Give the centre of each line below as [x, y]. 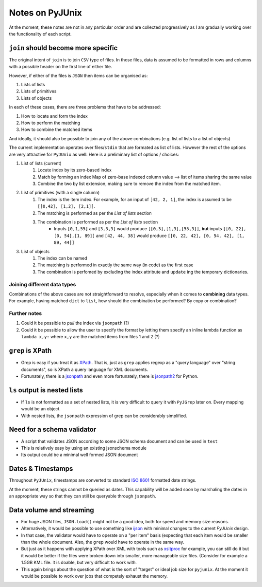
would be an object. [41, 409]
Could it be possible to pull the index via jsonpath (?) [75, 323]
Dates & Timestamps [41, 469]
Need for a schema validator [53, 430]
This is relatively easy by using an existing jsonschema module [84, 448]
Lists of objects [36, 98]
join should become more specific [63, 48]
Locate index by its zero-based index [74, 170]
